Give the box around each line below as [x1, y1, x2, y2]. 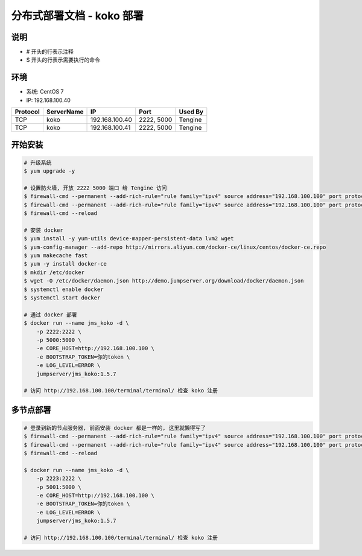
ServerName [46, 107, 84, 116]
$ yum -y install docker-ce [24, 260, 107, 267]
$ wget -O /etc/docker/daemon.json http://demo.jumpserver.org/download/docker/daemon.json [24, 278, 304, 284]
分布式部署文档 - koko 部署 [11, 9, 144, 22]
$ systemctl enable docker [24, 286, 104, 293]
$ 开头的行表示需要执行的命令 [26, 56, 100, 63]
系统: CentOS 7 [26, 88, 64, 95]
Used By [179, 107, 204, 116]
